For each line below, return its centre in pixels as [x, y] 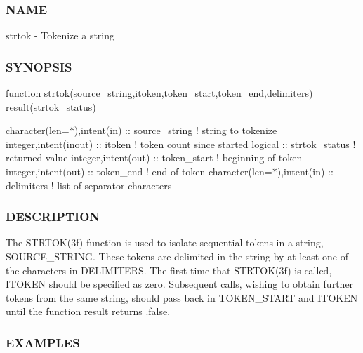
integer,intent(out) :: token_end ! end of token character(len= [139, 171]
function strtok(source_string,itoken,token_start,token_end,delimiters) [159, 93]
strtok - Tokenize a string [60, 35]
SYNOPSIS [39, 66]
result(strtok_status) [51, 106]
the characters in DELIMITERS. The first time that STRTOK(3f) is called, [169, 270]
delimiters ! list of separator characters [89, 185]
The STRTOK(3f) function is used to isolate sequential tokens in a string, [165, 242]
